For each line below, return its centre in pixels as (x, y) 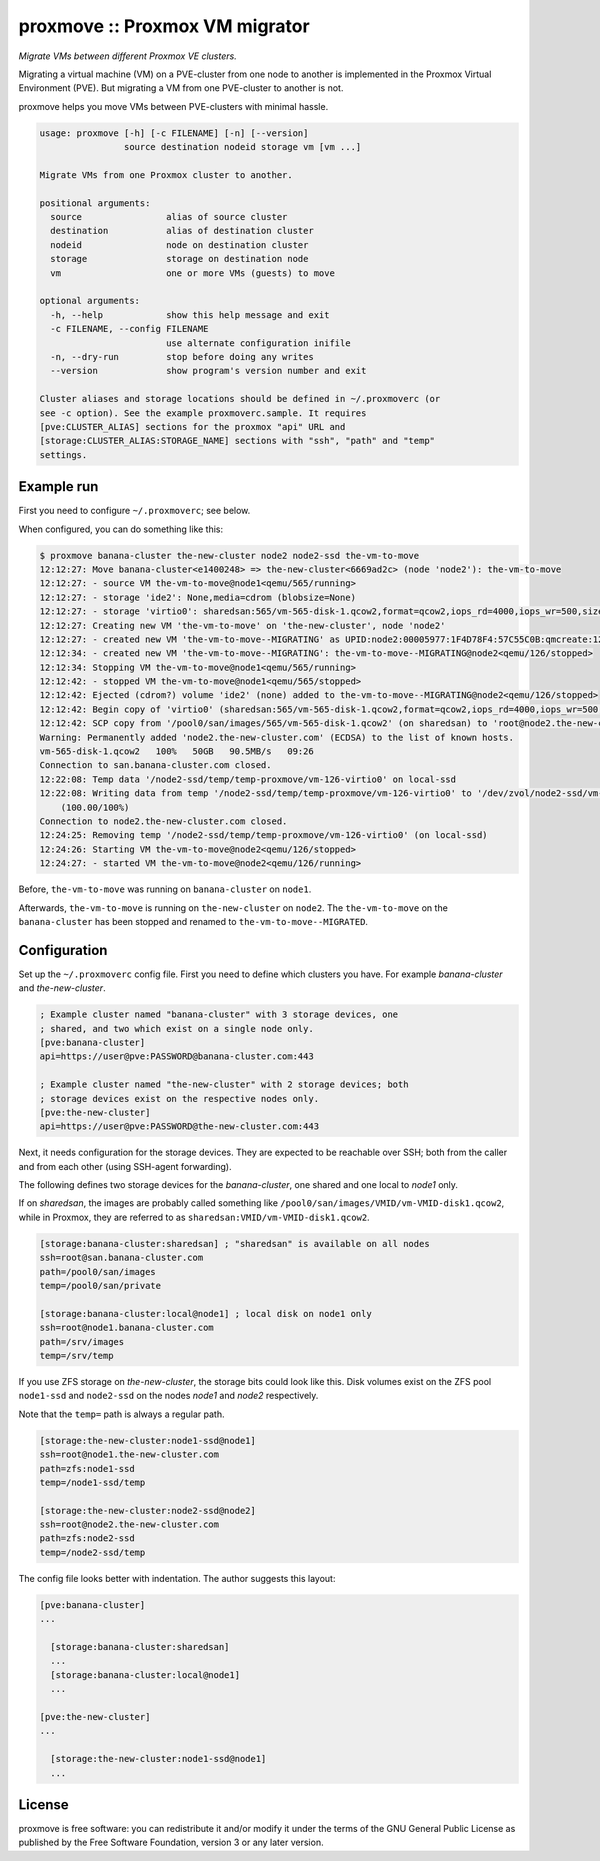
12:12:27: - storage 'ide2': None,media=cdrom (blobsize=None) (198, 597)
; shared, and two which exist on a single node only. (176, 1028)
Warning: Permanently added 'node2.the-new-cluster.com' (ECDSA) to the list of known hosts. (277, 737)
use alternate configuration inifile (258, 343)
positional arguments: (95, 203)
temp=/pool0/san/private (100, 1286)
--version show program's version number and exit (208, 371)
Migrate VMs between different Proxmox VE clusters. (127, 56)
